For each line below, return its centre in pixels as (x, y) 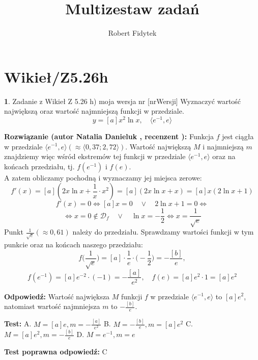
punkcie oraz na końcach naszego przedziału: (74, 245)
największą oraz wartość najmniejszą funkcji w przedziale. (94, 111)
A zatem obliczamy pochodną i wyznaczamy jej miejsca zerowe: (103, 177)
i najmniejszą (223, 146)
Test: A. (18, 324)
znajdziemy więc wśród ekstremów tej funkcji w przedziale (95, 156)
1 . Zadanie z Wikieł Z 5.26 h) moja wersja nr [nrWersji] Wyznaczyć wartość (123, 101)
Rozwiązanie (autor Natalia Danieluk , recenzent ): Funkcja (109, 136)
